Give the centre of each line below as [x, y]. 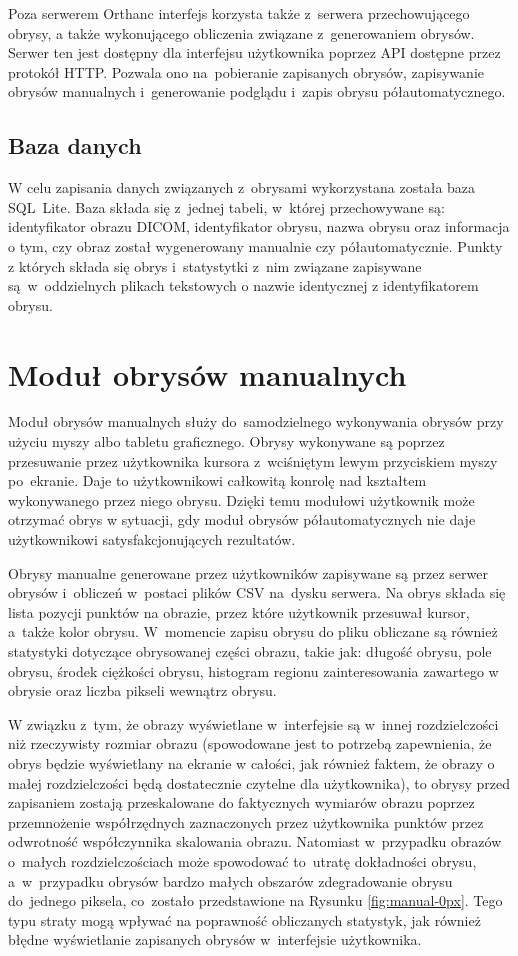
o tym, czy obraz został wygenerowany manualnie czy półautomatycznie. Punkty [255, 245]
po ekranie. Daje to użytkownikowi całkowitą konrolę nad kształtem [217, 480]
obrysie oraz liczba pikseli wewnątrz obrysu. [142, 690]
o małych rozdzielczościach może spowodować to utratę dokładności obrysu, [242, 860]
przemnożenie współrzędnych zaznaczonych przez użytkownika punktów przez [246, 821]
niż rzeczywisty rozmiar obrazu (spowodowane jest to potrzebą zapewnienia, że [250, 743]
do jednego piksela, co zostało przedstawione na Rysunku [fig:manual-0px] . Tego [255, 900]
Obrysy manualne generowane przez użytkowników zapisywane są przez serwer [248, 572]
